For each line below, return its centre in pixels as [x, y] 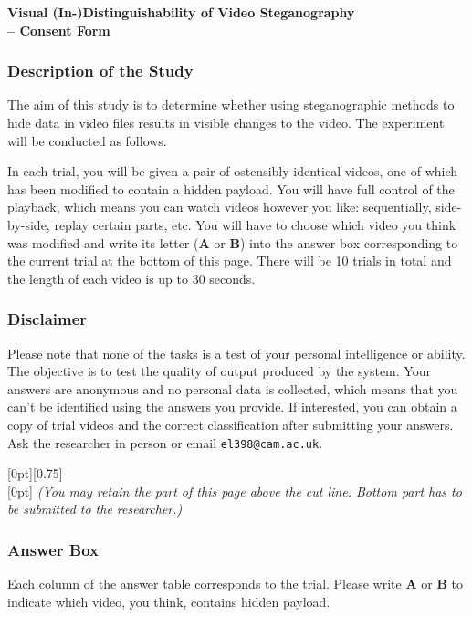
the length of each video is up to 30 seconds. [131, 278]
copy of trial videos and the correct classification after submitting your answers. [231, 424]
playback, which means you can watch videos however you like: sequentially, [220, 207]
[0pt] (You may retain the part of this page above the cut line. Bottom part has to [235, 491]
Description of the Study [100, 71]
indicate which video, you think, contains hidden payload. [169, 601]
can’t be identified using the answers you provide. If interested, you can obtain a [232, 407]
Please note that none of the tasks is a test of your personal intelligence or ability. [236, 353]
